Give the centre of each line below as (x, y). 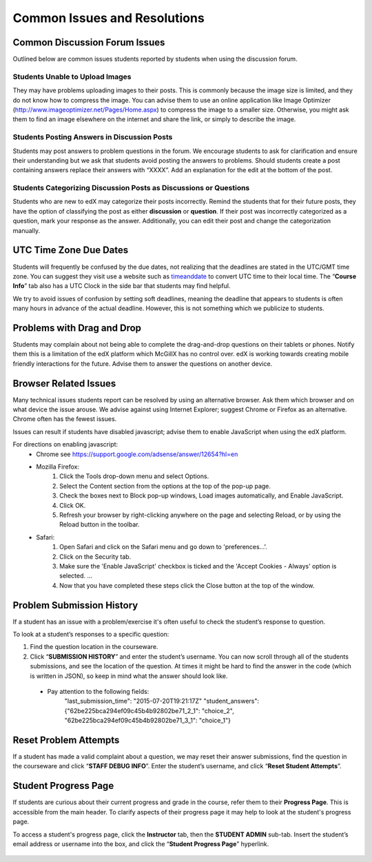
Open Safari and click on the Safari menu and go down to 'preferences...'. (164, 547)
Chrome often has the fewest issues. (65, 419)
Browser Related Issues (64, 383)
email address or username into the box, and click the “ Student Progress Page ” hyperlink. (141, 843)
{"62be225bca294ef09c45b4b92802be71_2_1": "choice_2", (149, 710)
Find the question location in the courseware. (94, 647)
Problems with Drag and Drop (77, 328)
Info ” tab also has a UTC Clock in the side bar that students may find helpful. (122, 286)
